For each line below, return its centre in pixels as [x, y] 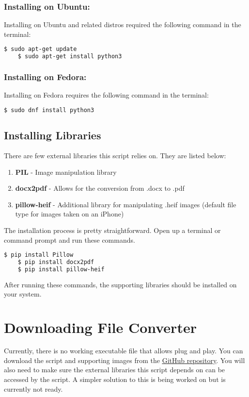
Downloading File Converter [100, 327]
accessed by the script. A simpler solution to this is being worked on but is [115, 379]
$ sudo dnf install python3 [49, 110]
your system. [23, 294]
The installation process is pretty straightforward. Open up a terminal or [112, 230]
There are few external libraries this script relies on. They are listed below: [115, 156]
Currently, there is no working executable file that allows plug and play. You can [124, 351]
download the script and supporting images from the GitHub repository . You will [124, 360]
